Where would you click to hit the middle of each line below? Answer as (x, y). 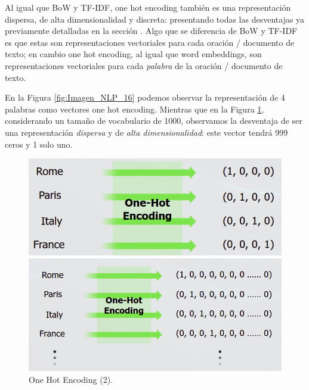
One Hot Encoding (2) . (71, 379)
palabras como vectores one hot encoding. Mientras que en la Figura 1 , (135, 109)
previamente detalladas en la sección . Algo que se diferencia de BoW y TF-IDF (151, 31)
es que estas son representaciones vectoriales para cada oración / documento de (150, 42)
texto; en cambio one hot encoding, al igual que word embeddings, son (133, 54)
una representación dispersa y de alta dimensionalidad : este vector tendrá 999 (146, 132)
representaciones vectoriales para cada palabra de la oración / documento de (144, 65)
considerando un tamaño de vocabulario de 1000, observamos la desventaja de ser (154, 121)
